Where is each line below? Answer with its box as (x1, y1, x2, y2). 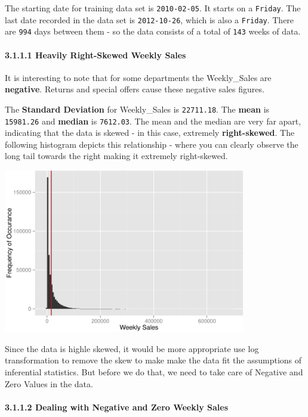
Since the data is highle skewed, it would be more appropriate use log (5, 342, 259, 354)
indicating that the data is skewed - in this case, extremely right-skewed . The (5, 126, 295, 139)
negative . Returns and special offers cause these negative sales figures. (5, 83, 264, 95)
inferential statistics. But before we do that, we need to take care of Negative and (5, 366, 303, 378)
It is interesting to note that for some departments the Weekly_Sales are (5, 71, 272, 83)
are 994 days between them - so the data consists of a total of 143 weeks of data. (5, 25, 301, 38)
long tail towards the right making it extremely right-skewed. (5, 150, 228, 162)
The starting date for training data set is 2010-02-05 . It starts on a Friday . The (5, 2, 301, 14)
